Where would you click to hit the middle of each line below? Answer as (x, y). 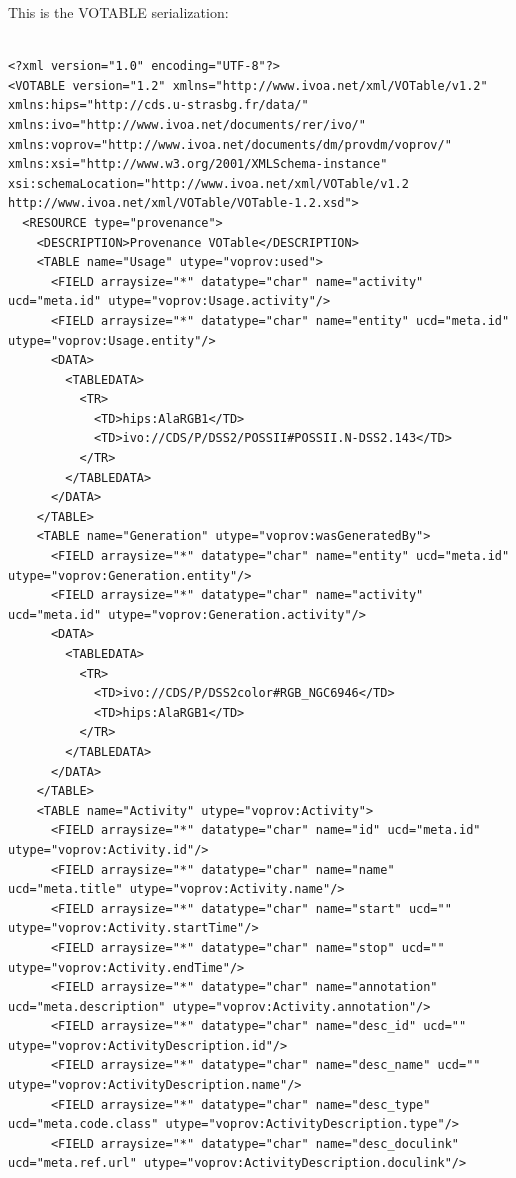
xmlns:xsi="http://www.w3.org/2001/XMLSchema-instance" (198, 164)
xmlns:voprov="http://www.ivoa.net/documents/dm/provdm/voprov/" (230, 144)
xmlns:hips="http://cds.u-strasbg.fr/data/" (158, 105)
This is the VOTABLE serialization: (118, 12)
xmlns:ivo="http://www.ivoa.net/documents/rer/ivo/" (187, 124)
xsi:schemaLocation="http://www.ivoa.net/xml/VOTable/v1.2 (208, 183)
